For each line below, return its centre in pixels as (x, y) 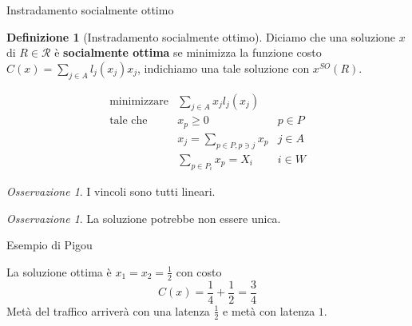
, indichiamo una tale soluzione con (224, 68)
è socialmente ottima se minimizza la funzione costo (188, 52)
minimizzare (139, 101)
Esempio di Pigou (50, 245)
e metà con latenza (269, 310)
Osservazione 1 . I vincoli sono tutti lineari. (111, 191)
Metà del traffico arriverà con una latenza (108, 310)
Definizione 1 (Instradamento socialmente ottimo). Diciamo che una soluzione (201, 36)
